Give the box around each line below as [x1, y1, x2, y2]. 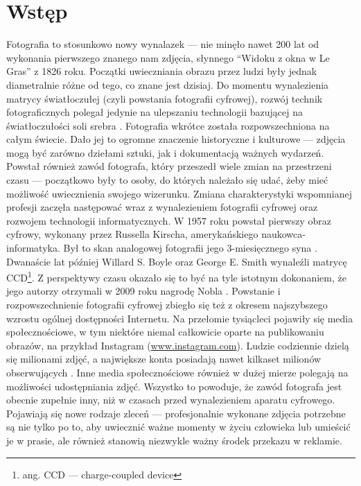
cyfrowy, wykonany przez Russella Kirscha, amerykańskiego [6, 227, 258, 241]
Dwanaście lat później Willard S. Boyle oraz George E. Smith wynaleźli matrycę [6, 254, 347, 268]
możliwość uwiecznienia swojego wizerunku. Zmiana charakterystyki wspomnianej [6, 186, 352, 200]
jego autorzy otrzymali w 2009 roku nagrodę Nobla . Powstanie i [6, 284, 281, 298]
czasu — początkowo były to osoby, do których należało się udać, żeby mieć [6, 173, 328, 187]
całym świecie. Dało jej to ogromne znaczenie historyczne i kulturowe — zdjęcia [6, 132, 346, 146]
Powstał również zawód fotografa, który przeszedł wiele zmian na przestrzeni [6, 159, 332, 173]
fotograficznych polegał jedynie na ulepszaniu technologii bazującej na [6, 105, 303, 119]
